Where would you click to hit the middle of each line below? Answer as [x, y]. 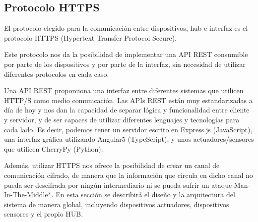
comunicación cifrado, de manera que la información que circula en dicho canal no [129, 175]
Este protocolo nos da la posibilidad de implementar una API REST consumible [126, 54]
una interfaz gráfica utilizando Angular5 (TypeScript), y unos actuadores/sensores [129, 139]
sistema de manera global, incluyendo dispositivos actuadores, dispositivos [117, 204]
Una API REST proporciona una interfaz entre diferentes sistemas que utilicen [124, 90]
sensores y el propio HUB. [44, 214]
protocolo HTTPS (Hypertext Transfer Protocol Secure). [91, 37]
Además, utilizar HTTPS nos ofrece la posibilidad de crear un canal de [112, 165]
